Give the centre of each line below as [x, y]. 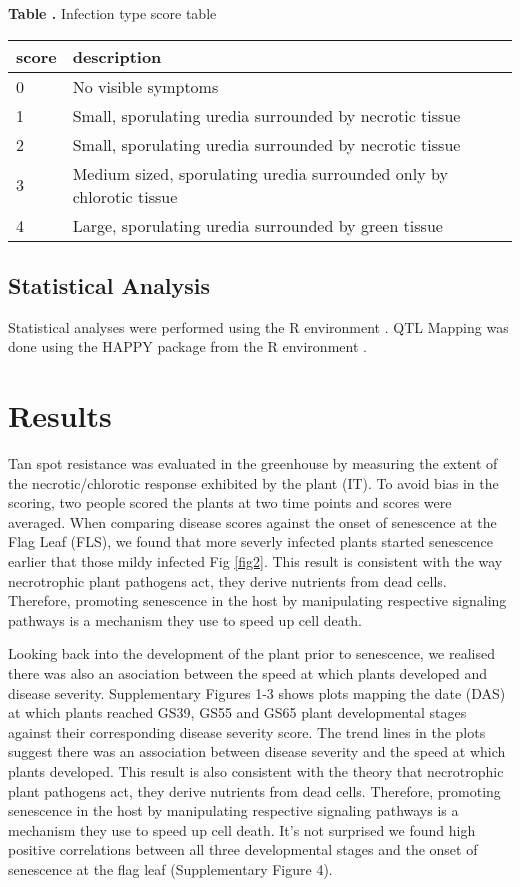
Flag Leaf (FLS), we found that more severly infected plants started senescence [251, 541]
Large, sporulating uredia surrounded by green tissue [257, 225]
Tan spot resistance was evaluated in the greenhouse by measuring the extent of [253, 463]
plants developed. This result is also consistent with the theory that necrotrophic [256, 771]
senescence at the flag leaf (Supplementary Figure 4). [170, 868]
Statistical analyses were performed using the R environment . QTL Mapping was [258, 326]
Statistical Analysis [109, 284]
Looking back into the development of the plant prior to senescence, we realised [252, 653]
